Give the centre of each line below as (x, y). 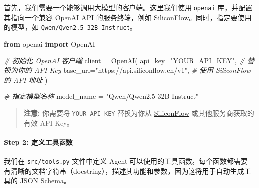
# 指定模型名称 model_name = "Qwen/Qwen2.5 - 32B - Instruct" (101, 96)
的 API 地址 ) (26, 79)
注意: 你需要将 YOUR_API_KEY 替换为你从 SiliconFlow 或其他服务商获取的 (139, 113)
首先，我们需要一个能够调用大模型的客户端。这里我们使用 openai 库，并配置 (128, 7)
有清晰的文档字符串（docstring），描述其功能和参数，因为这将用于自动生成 (124, 170)
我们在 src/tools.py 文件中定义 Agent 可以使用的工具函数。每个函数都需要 (126, 161)
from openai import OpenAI (50, 43)
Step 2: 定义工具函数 (38, 142)
